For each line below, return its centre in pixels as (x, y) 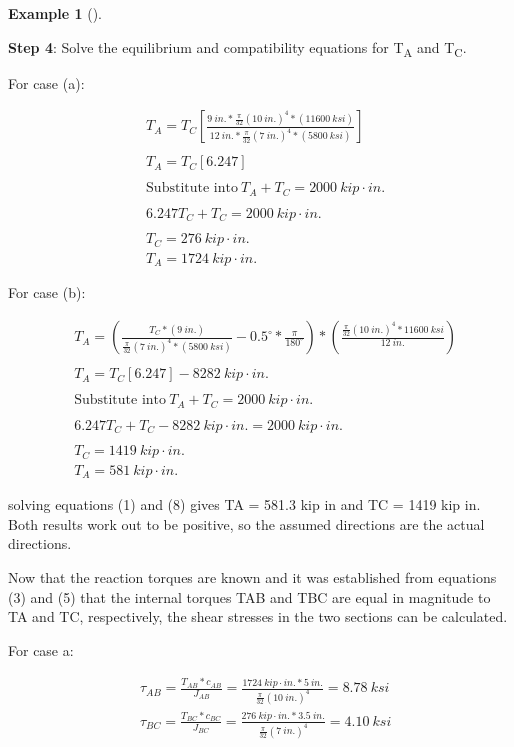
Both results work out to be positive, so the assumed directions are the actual (246, 523)
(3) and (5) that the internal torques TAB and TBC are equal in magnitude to (249, 596)
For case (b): (47, 292)
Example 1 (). (55, 13)
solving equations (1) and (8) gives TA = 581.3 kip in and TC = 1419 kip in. (244, 504)
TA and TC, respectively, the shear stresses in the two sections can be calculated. (258, 616)
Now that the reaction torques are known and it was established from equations (252, 576)
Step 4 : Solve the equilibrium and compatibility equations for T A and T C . (237, 48)
